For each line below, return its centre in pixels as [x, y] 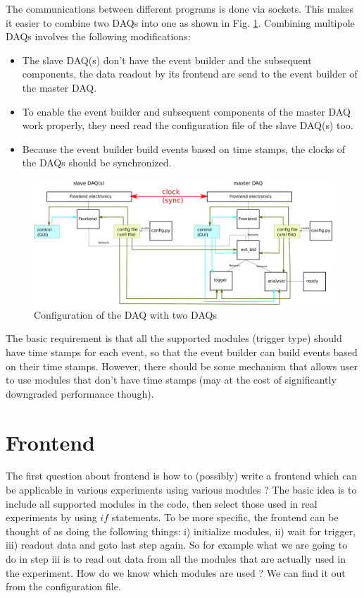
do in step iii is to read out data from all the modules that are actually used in [176, 559]
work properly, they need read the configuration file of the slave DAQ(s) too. [188, 125]
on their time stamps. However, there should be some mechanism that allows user [182, 366]
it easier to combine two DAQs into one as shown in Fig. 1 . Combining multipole [180, 22]
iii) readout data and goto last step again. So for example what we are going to [177, 545]
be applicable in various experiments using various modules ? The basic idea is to [181, 490]
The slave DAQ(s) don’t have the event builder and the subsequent [167, 60]
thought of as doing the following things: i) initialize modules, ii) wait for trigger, [181, 531]
